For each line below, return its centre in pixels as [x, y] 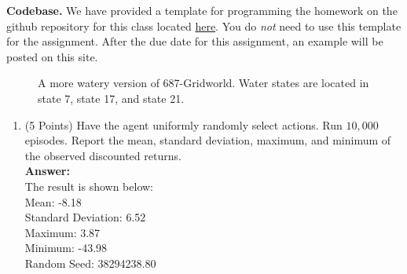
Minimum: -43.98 [66, 248]
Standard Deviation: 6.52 [85, 217]
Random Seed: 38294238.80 [90, 263]
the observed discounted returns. [103, 155]
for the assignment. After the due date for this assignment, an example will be [195, 41]
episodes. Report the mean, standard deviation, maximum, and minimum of [208, 140]
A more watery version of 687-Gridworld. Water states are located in [203, 83]
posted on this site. [52, 56]
